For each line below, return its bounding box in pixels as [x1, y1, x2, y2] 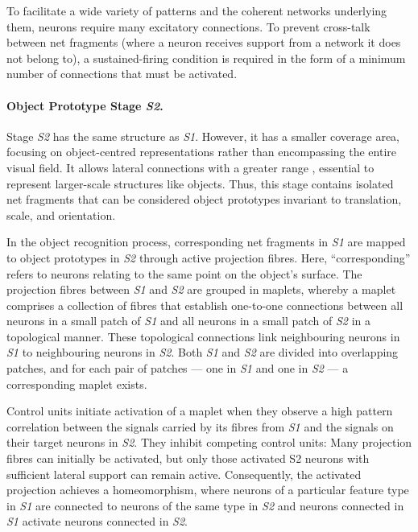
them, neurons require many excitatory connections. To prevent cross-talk [6, 18, 370, 35]
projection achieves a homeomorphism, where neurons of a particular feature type [6, 481, 409, 498]
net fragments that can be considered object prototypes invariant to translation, [6, 191, 402, 208]
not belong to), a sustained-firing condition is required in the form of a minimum [6, 49, 406, 66]
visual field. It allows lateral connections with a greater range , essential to [6, 159, 375, 175]
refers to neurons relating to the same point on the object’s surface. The [6, 265, 362, 282]
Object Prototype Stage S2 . [6, 97, 163, 113]
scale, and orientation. [6, 206, 116, 223]
